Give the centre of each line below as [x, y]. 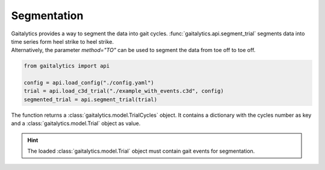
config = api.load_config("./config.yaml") [89, 83]
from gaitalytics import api [67, 66]
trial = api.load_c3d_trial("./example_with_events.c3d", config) [124, 91]
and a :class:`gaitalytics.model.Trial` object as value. [76, 123]
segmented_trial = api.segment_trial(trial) [91, 99]
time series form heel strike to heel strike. [63, 41]
